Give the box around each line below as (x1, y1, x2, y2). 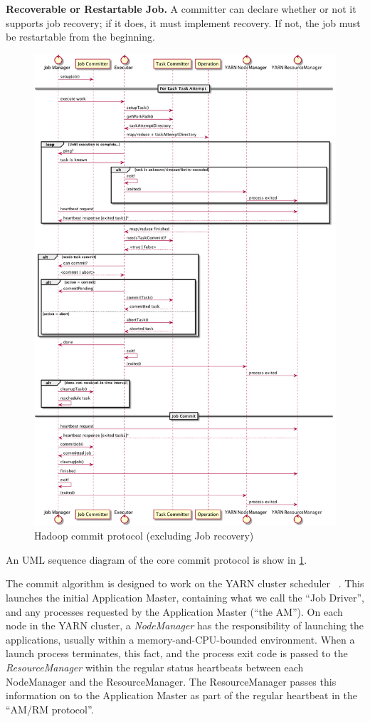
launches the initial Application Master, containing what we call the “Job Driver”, (6, 590, 364, 604)
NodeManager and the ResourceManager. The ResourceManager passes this (6, 674, 337, 689)
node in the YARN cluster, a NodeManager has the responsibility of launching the (6, 618, 364, 633)
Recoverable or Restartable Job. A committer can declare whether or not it (6, 1, 356, 16)
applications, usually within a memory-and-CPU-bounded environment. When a (6, 631, 355, 646)
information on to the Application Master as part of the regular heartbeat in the (6, 688, 357, 703)
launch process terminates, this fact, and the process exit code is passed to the (6, 646, 348, 661)
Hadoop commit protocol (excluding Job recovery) (34, 528, 254, 543)
